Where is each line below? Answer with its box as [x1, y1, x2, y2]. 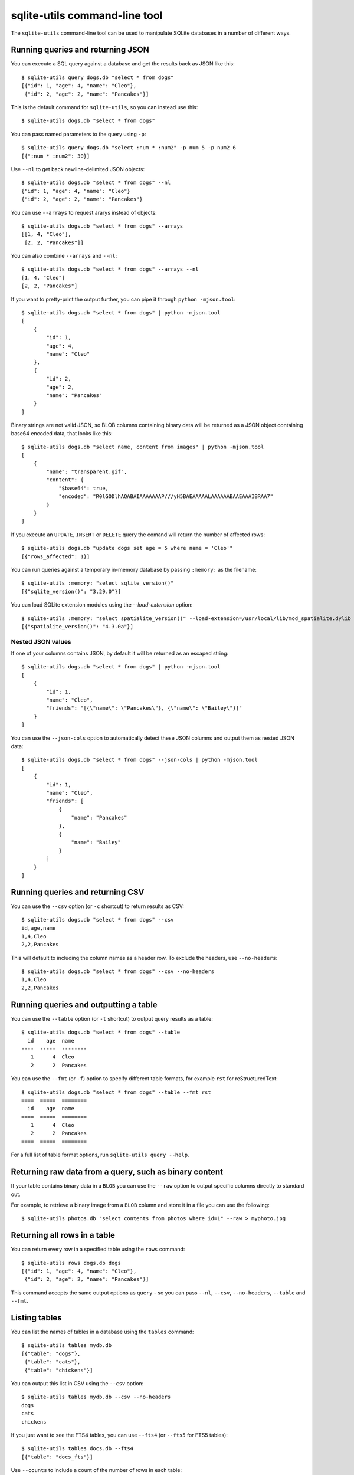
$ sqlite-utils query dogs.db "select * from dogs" [21, 74, 174, 81]
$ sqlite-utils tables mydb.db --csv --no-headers [21, 1394, 171, 1401]
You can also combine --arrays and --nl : [11, 253, 117, 260]
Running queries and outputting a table [11, 999, 158, 1009]
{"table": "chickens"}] [24, 1366, 93, 1374]
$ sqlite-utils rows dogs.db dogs [21, 1260, 121, 1266]
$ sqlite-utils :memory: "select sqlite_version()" [21, 580, 174, 586]
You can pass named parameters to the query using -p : [11, 130, 146, 137]
